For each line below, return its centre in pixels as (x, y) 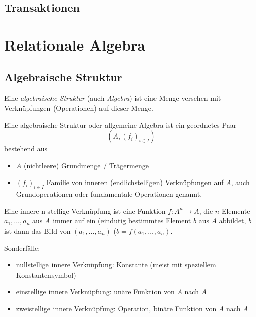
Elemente (236, 211)
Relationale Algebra (75, 44)
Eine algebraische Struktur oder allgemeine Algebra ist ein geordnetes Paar (120, 125)
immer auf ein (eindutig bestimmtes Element (122, 221)
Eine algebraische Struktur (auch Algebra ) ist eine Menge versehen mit (113, 98)
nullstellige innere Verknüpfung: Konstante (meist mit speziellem (116, 265)
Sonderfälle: (22, 247)
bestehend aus (26, 148)
